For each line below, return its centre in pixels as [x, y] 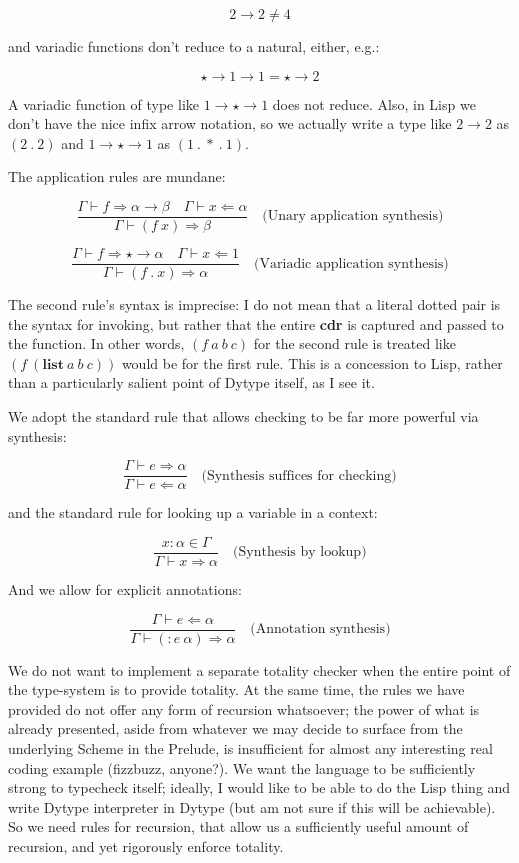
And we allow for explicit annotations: [125, 588]
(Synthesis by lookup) [300, 552]
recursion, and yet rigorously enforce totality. [146, 845]
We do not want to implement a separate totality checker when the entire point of [259, 669]
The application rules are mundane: [117, 176]
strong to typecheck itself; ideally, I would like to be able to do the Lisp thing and [259, 787]
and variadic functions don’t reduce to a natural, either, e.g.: [194, 46]
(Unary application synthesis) [353, 216]
